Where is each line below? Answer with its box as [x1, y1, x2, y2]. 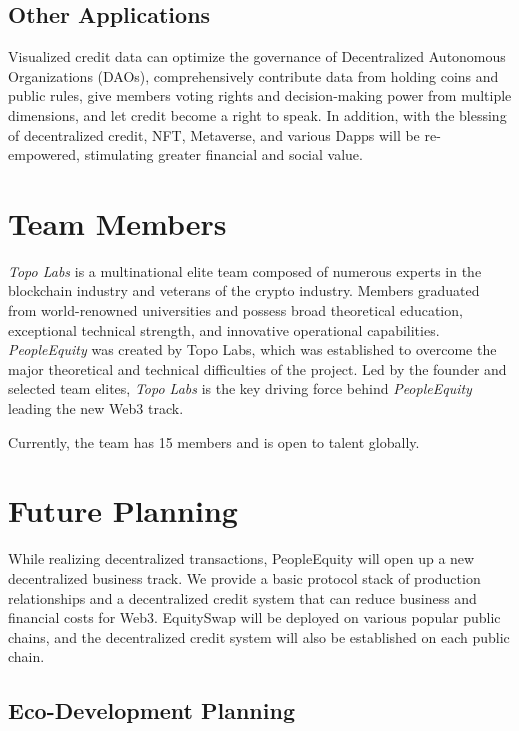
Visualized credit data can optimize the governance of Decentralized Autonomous [8, 46, 506, 67]
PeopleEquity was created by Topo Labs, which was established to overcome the [8, 339, 497, 360]
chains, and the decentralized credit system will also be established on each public [8, 626, 510, 647]
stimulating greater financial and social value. [84, 144, 363, 165]
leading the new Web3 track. [8, 398, 184, 419]
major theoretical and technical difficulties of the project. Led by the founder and [8, 358, 507, 379]
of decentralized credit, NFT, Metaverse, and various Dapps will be [8, 124, 420, 145]
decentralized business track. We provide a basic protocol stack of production [8, 567, 481, 588]
